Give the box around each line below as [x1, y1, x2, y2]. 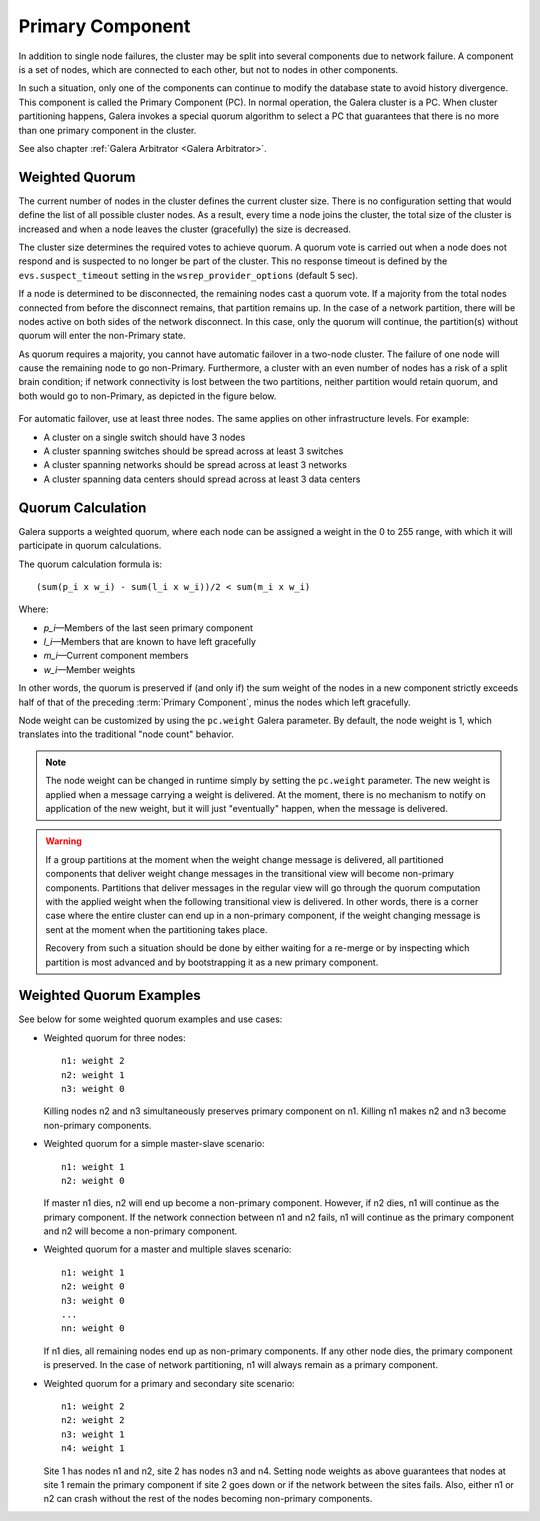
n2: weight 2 [61, 1415, 125, 1426]
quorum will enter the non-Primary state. [18, 330, 186, 342]
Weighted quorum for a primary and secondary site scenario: [43, 1377, 295, 1389]
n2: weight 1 [61, 1069, 125, 1080]
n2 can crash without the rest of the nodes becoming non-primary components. [43, 1493, 373, 1505]
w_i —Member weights [43, 663, 136, 675]
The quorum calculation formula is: [18, 558, 163, 570]
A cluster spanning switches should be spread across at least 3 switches [43, 445, 344, 457]
